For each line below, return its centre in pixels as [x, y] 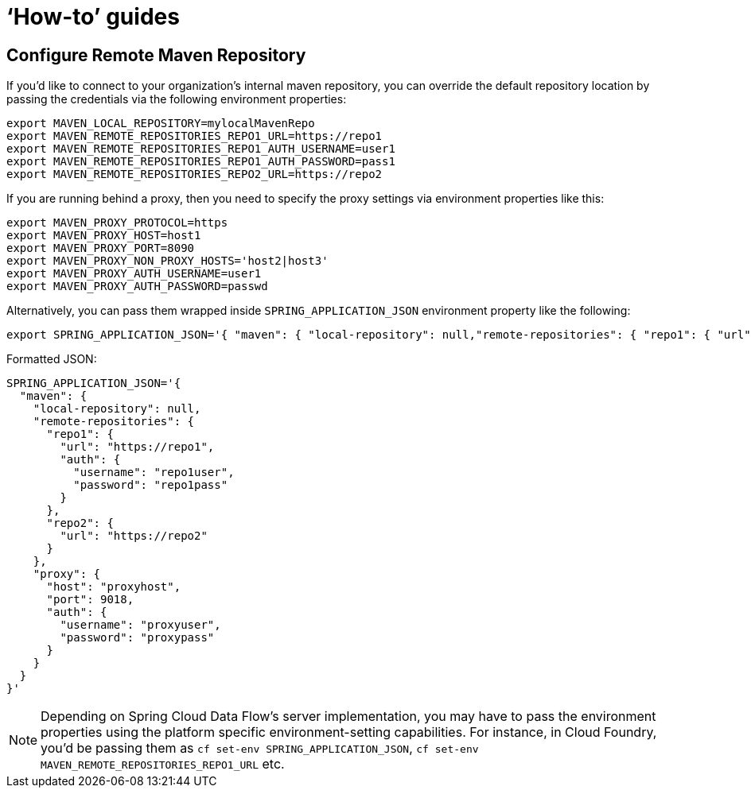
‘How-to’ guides [93, 17]
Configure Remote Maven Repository [156, 55]
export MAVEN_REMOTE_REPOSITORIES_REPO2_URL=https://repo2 [195, 174]
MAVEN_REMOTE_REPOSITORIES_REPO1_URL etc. [163, 764]
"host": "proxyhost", [114, 587]
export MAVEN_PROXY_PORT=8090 [101, 248]
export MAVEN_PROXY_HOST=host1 [104, 236]
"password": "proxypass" [137, 638]
